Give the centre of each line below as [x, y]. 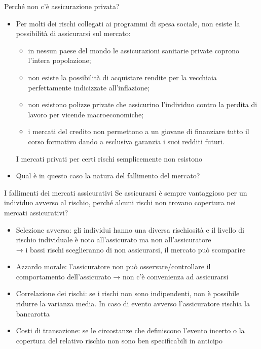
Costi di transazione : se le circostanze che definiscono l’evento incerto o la [130, 330]
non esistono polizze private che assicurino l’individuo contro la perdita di [143, 104]
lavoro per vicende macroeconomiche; [86, 114]
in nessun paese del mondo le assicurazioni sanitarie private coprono [134, 50]
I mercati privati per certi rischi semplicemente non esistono [109, 158]
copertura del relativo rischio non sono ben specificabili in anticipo [119, 340]
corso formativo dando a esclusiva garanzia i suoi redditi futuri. [126, 141]
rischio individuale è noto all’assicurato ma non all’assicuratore [114, 240]
